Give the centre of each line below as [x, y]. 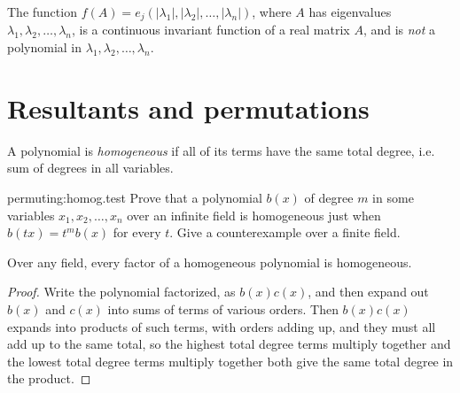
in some [393, 197]
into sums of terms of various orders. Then [223, 308]
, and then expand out [368, 292]
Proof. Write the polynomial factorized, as [121, 292]
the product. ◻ [49, 378]
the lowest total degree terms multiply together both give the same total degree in [230, 361]
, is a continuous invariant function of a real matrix [211, 30]
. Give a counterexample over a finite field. [285, 232]
